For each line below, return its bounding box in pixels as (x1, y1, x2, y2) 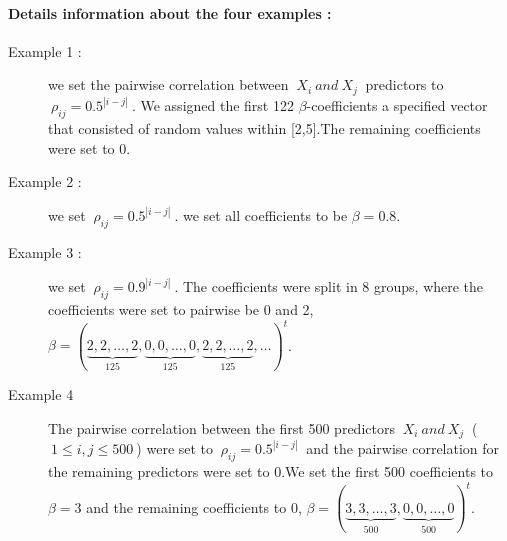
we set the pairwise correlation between (48, 74, 289, 95)
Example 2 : (8, 171, 82, 192)
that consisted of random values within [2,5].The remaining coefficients (48, 118, 481, 139)
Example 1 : (8, 40, 82, 61)
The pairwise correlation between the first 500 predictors (48, 417, 395, 438)
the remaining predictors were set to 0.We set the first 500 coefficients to (48, 461, 494, 482)
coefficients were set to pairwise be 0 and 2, (48, 298, 314, 319)
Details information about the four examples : (8, 2, 332, 23)
